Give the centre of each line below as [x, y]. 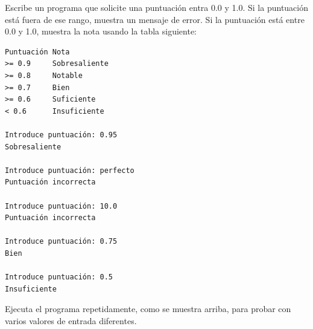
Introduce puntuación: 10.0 [61, 206]
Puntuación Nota [37, 52]
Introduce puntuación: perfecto [70, 170]
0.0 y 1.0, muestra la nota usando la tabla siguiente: [101, 31]
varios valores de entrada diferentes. [71, 320]
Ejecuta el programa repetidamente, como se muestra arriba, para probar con [148, 309]
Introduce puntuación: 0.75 [61, 242]
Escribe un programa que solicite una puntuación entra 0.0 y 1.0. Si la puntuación [157, 7]
